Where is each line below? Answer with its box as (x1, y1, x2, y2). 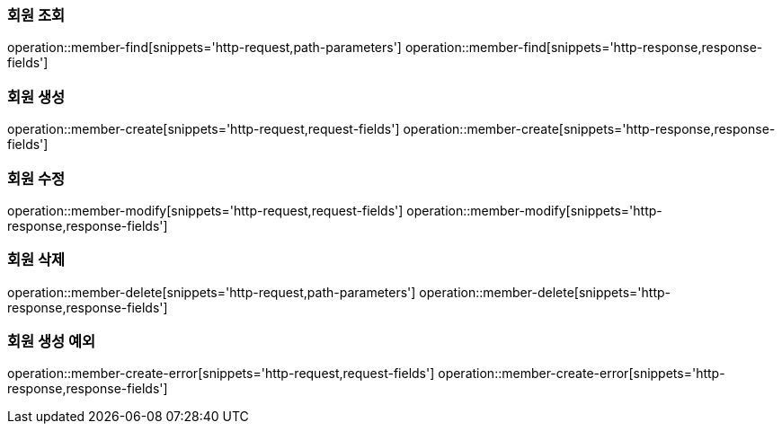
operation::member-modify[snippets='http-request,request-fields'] (7, 202, 404, 218)
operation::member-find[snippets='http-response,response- (404, 40, 763, 56)
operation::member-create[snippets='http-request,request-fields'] (7, 121, 400, 137)
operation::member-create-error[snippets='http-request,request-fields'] (7, 365, 435, 382)
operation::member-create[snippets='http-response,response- (403, 121, 776, 137)
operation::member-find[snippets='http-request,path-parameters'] (7, 40, 402, 56)
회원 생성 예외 (7, 332, 96, 350)
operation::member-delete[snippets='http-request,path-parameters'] (7, 284, 416, 300)
